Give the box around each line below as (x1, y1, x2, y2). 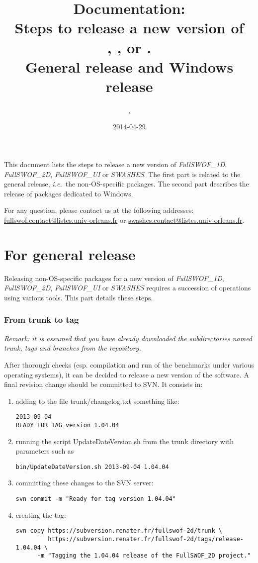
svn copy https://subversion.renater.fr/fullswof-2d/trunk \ (15, 527, 223, 535)
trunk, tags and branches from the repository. (4, 343, 141, 353)
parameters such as (15, 446, 74, 456)
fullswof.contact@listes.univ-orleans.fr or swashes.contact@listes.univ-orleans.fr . (4, 215, 245, 225)
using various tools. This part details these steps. (4, 292, 153, 302)
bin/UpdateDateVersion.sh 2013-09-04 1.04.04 (15, 463, 169, 470)
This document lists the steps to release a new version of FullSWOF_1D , (4, 159, 227, 170)
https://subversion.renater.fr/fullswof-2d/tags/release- (48, 535, 244, 543)
